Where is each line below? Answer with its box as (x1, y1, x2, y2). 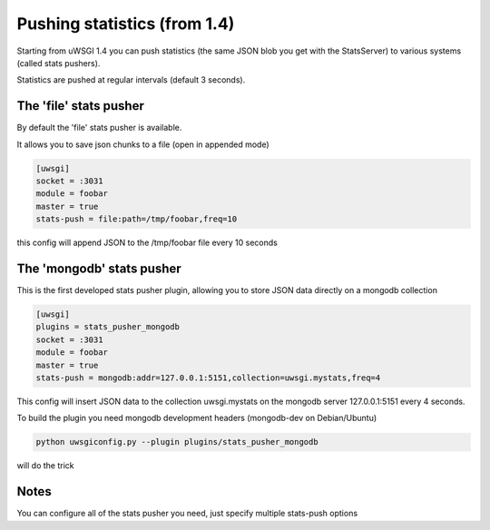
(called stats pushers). (16, 57, 101, 68)
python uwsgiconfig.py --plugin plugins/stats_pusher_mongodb (35, 437, 318, 447)
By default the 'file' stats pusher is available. (16, 123, 182, 133)
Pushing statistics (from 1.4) (16, 14, 235, 34)
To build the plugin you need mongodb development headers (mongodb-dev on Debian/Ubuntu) (16, 413, 377, 424)
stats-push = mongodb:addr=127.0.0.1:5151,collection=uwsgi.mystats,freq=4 (35, 373, 381, 383)
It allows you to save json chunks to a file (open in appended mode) (16, 139, 269, 150)
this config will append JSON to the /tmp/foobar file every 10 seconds (16, 237, 279, 249)
